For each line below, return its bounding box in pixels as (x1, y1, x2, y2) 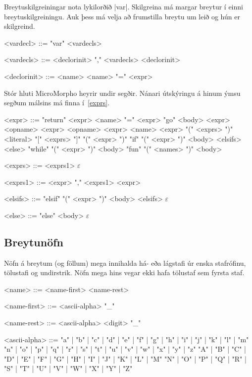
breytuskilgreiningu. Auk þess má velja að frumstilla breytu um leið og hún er (4, 11, 240, 21)
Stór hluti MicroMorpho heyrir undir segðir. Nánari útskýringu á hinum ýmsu (4, 87, 241, 98)
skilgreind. (4, 21, 35, 31)
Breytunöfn (4, 234, 64, 249)
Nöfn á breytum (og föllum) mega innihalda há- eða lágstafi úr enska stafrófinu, (4, 257, 246, 268)
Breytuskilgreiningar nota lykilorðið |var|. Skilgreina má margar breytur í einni (4, 1, 243, 11)
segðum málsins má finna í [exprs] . (4, 97, 110, 108)
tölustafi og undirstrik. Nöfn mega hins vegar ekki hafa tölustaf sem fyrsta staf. (4, 267, 245, 278)
